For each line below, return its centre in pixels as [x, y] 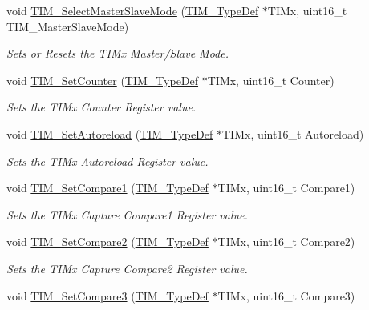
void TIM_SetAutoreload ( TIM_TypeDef [110, 133]
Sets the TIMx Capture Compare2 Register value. [127, 268]
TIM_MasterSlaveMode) [68, 26]
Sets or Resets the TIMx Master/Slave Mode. [118, 53]
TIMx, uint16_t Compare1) [286, 188]
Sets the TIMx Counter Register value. [101, 107]
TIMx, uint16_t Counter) [271, 80]
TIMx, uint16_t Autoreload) [293, 133]
